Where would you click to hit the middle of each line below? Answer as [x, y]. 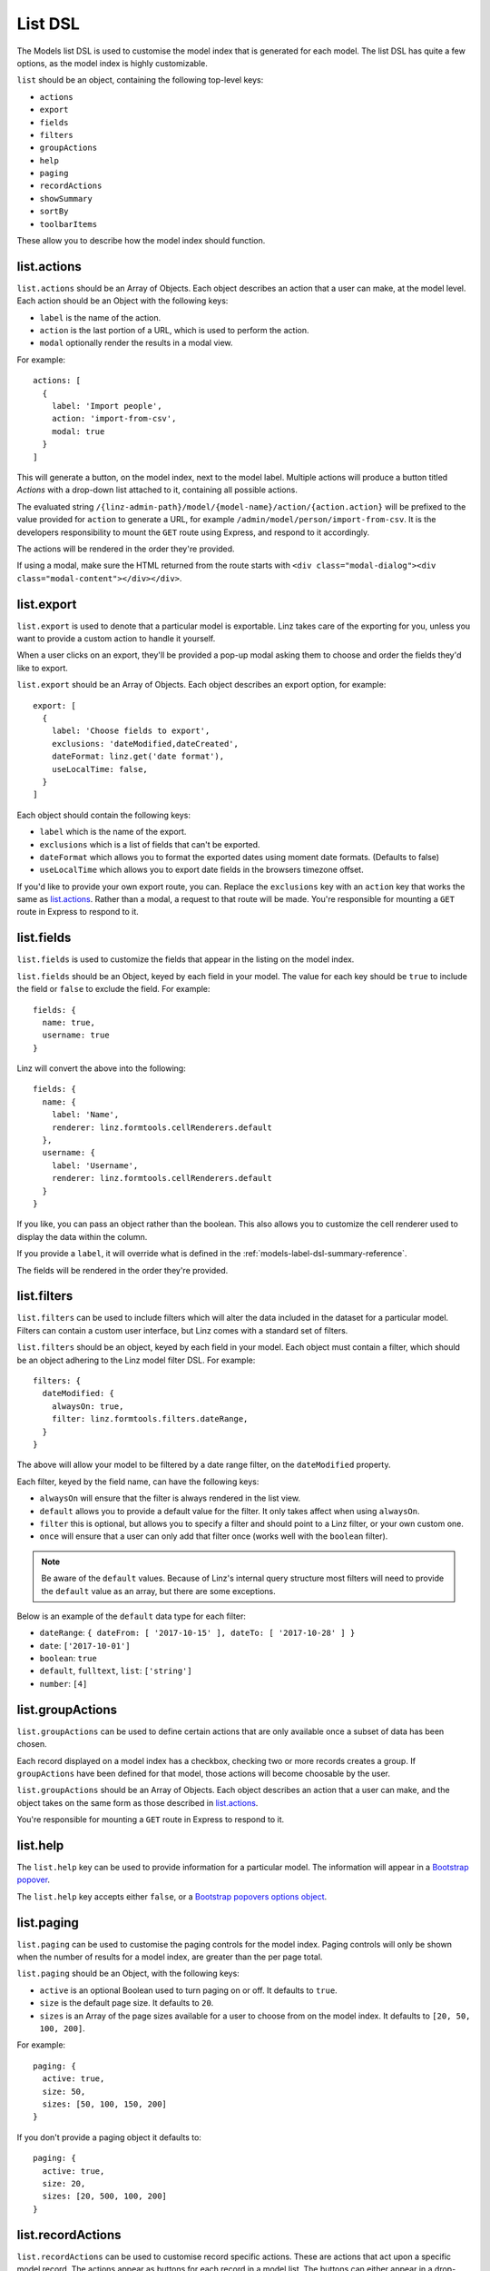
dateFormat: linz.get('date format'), [138, 757]
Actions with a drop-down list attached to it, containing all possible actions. [157, 490]
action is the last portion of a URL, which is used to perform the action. [174, 331]
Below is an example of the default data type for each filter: [132, 1616]
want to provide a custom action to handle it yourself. [116, 639]
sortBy [54, 212]
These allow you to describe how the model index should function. [141, 241]
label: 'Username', [95, 1165]
